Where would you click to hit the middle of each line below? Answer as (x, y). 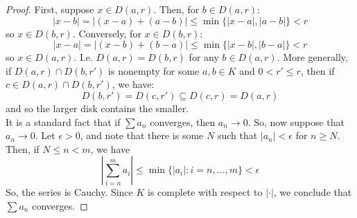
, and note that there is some (142, 135)
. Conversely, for (107, 33)
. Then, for (176, 9)
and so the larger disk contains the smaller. (97, 108)
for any (204, 57)
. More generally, (312, 57)
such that (237, 135)
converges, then (183, 121)
